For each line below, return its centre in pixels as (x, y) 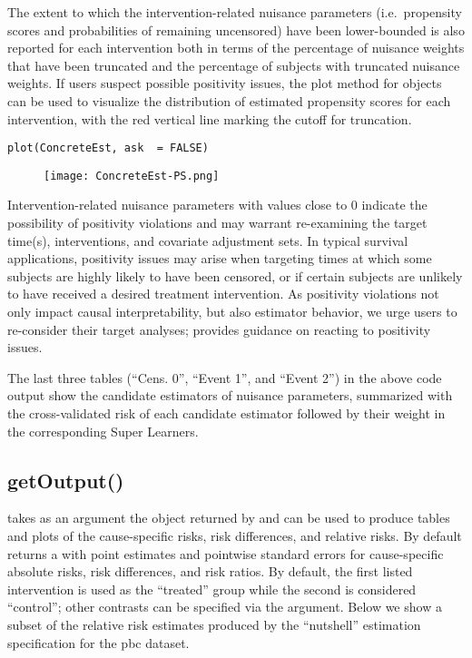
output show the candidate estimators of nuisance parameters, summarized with (230, 395)
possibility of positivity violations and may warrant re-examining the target (217, 223)
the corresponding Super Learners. (103, 431)
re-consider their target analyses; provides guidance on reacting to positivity (219, 329)
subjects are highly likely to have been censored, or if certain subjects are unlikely (235, 275)
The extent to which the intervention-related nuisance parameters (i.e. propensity (235, 12)
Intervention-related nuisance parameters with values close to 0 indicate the (217, 205)
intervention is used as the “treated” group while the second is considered (212, 589)
